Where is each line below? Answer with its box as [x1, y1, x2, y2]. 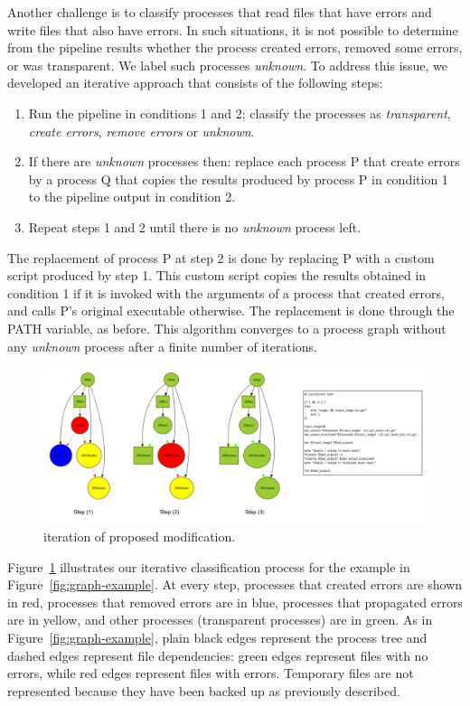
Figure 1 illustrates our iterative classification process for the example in [7, 557, 410, 576]
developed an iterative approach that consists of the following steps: [7, 73, 383, 92]
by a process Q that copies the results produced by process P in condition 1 [28, 169, 448, 188]
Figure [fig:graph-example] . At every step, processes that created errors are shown [7, 575, 463, 594]
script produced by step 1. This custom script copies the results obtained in [7, 266, 427, 285]
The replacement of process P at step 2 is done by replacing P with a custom [7, 248, 435, 267]
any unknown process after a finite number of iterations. [7, 336, 317, 355]
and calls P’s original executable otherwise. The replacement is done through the [7, 301, 455, 320]
